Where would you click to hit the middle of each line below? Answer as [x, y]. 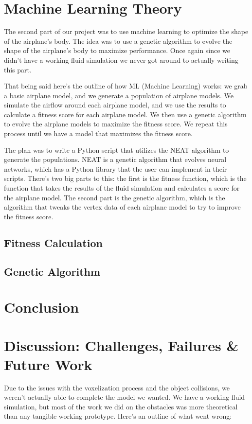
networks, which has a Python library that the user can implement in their [116, 168]
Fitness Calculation [53, 242]
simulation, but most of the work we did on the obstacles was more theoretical [121, 406]
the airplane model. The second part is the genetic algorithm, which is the [115, 197]
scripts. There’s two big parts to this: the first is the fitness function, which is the [125, 178]
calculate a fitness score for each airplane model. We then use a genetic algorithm [125, 114]
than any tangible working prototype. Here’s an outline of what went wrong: [118, 416]
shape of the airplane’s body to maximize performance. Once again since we [117, 50]
